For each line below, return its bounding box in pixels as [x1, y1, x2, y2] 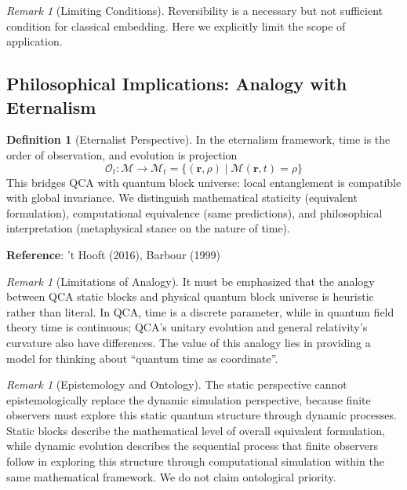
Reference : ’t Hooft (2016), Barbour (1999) [6, 246, 220, 262]
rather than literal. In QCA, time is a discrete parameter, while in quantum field [6, 303, 394, 320]
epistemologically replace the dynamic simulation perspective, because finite [6, 391, 371, 408]
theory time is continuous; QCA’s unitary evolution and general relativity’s [6, 319, 368, 335]
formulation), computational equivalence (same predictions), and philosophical [6, 204, 383, 221]
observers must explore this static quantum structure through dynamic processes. [6, 407, 397, 423]
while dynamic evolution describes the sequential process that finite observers [6, 437, 378, 454]
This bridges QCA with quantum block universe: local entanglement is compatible [6, 174, 402, 190]
